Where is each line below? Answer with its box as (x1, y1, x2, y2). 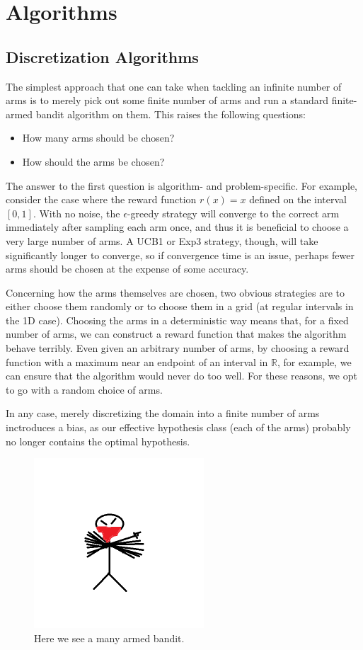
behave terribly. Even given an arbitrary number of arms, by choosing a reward (6, 341, 350, 355)
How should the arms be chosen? (22, 154, 165, 169)
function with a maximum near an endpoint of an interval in (6, 354, 268, 369)
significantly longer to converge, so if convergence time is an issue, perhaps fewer (6, 247, 355, 262)
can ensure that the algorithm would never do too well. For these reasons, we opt (6, 368, 357, 383)
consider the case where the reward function (6, 192, 197, 207)
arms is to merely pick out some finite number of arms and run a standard (6, 93, 328, 108)
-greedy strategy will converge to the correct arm (127, 205, 340, 220)
